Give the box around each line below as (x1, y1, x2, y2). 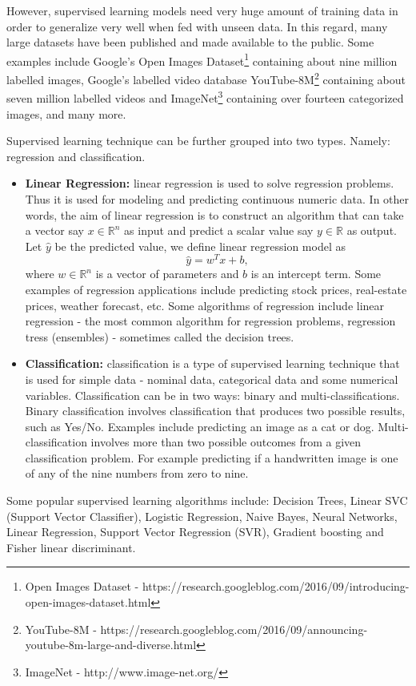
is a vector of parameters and (95, 265, 239, 282)
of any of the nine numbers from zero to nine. (25, 465, 249, 482)
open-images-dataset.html (25, 594, 151, 611)
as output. (346, 222, 397, 239)
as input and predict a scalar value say (124, 222, 314, 239)
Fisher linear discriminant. (6, 539, 136, 555)
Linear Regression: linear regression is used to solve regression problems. (25, 175, 394, 192)
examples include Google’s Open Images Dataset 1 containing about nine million (6, 50, 398, 69)
